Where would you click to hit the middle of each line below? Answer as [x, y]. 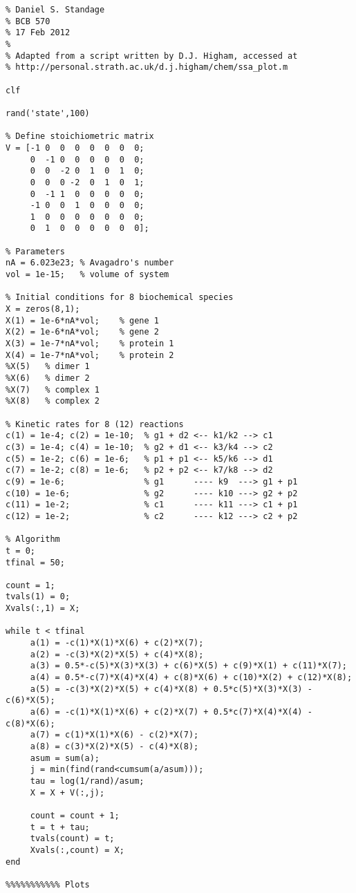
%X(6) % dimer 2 [48, 378]
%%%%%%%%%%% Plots [48, 884]
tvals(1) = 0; [38, 597]
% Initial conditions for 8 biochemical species [120, 298]
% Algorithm [33, 539]
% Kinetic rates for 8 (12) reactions [95, 424]
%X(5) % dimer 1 [48, 367]
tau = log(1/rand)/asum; [87, 781]
